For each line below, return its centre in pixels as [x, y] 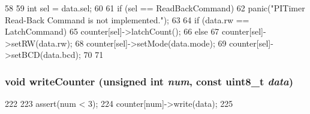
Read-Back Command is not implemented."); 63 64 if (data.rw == [127, 19]
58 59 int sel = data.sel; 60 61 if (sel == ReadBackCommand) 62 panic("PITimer [155, 8]
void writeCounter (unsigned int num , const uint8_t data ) [149, 81]
